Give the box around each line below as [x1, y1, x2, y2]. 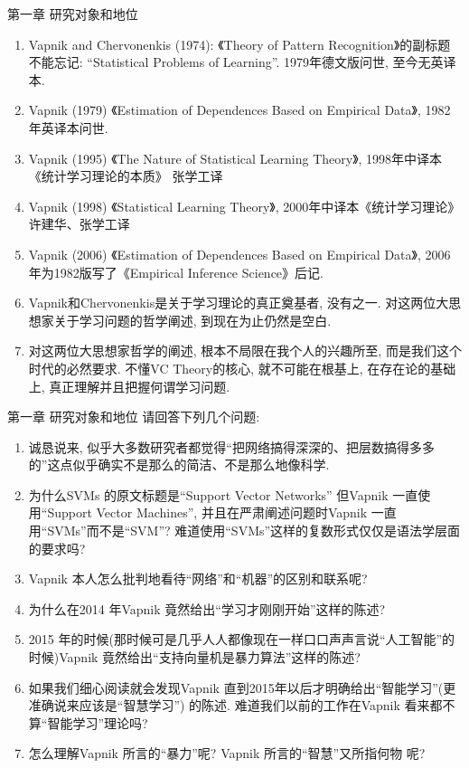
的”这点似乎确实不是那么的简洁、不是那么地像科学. [28, 455, 330, 474]
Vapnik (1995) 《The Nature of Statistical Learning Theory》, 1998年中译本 [28, 148, 443, 167]
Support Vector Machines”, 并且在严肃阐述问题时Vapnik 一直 [47, 503, 397, 522]
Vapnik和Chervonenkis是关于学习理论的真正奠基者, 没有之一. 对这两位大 [28, 293, 449, 312]
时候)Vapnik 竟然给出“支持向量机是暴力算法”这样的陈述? [28, 648, 361, 667]
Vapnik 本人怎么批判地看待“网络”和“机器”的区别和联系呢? [28, 569, 368, 588]
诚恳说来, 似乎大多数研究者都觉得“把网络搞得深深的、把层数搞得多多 [28, 437, 435, 456]
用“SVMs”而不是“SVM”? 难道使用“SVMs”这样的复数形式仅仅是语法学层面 [28, 521, 461, 540]
